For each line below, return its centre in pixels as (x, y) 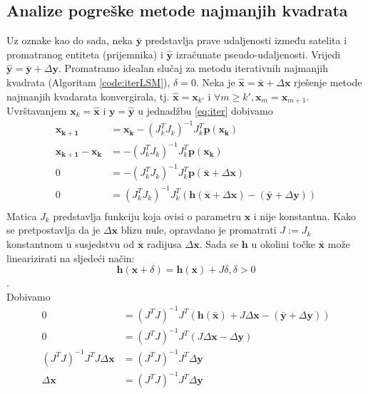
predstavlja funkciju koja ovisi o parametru (147, 216)
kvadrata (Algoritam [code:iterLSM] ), (88, 82)
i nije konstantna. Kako (305, 216)
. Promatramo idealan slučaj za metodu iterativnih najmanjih (193, 68)
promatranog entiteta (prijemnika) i (85, 54)
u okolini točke (283, 243)
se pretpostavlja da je (53, 230)
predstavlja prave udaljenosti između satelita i (246, 40)
